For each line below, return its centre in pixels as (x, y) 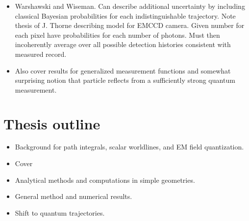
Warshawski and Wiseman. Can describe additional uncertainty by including (130, 6)
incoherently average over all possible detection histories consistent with (123, 44)
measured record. (41, 54)
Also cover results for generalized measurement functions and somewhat (123, 70)
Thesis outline (52, 123)
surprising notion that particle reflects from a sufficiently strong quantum (125, 80)
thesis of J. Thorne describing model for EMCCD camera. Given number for (130, 25)
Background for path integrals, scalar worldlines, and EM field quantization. (129, 147)
